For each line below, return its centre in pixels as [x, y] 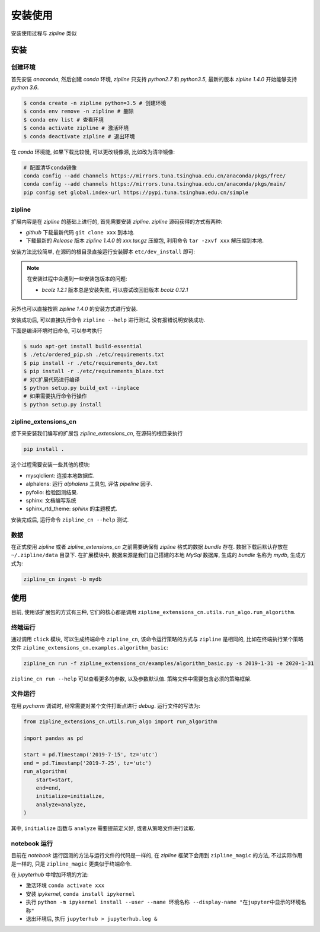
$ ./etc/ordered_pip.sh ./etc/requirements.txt [94, 355]
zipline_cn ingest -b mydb [63, 579]
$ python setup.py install [63, 404]
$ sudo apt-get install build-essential [83, 346]
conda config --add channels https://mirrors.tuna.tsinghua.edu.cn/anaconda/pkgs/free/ [155, 176]
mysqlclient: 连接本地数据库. [60, 475]
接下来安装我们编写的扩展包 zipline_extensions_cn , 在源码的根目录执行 [97, 434]
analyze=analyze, [61, 804]
